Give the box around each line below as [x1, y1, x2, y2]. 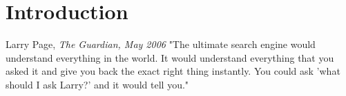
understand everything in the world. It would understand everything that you [6, 50, 334, 64]
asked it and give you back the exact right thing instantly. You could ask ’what [6, 64, 340, 78]
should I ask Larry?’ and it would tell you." [6, 77, 189, 91]
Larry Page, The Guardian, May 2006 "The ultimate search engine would [6, 37, 316, 51]
